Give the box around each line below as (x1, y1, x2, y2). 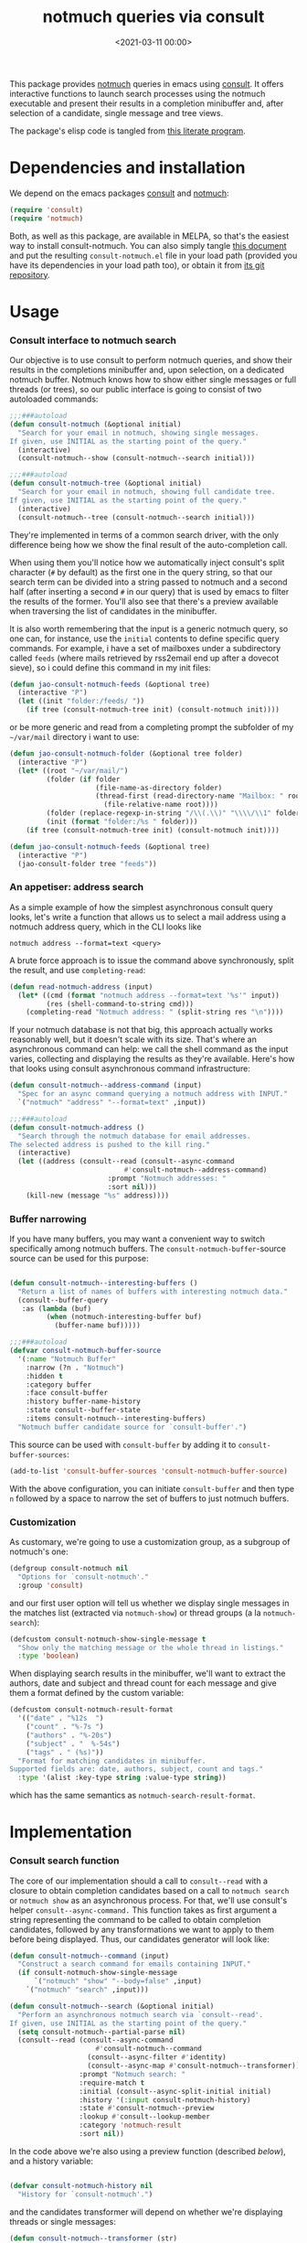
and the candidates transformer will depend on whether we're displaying (9, 2206, 283, 2217)
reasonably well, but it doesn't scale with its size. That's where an (9, 1034, 258, 1045)
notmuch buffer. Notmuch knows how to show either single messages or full (9, 374, 297, 385)
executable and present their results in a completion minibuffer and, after (9, 98, 284, 109)
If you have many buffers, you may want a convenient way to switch (9, 1233, 266, 1244)
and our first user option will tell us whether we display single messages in (9, 1597, 290, 1608)
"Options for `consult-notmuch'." (17, 1572, 149, 1582)
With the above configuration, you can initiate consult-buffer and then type (9, 1483, 295, 1494)
